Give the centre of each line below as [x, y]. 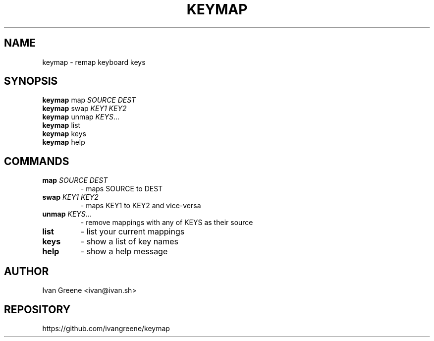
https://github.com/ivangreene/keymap [106, 328]
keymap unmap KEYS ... [81, 117]
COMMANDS [37, 161]
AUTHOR [27, 271]
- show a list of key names [130, 242]
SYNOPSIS [31, 81]
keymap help [64, 142]
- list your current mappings [133, 232]
